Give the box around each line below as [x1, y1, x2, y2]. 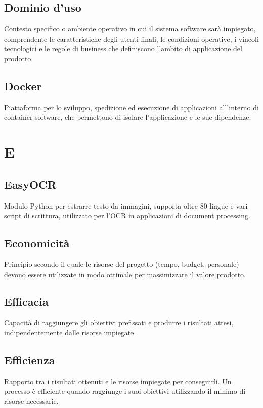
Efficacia [4, 293, 49, 309]
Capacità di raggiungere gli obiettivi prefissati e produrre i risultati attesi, [4, 317, 234, 328]
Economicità [4, 235, 70, 251]
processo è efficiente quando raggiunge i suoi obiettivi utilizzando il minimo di [4, 386, 246, 396]
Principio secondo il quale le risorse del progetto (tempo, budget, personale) [4, 258, 239, 269]
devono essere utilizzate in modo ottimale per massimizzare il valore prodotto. [4, 268, 246, 279]
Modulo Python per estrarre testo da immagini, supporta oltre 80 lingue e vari [4, 200, 248, 211]
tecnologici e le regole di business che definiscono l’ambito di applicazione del [4, 43, 242, 54]
